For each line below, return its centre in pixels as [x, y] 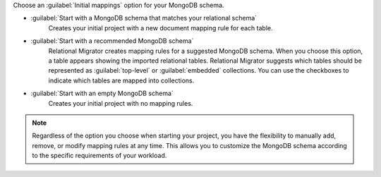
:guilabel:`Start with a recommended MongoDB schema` [112, 41]
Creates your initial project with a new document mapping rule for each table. [161, 28]
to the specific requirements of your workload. [99, 156]
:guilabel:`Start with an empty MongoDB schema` [102, 93]
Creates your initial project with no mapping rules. [121, 103]
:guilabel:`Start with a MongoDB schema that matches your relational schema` [144, 18]
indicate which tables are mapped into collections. [121, 80]
